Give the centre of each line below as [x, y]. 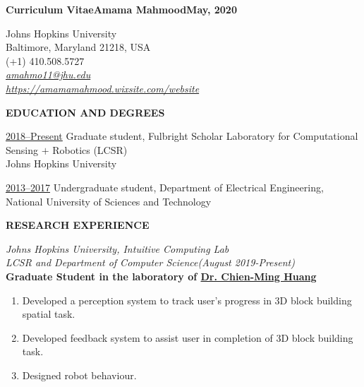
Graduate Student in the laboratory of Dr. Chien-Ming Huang [161, 276]
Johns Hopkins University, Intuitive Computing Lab [117, 248]
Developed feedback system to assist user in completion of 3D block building [188, 337]
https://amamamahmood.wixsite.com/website [103, 88]
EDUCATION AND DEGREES [85, 112]
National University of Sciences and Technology [109, 201]
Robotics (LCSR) [90, 149]
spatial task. [49, 314]
